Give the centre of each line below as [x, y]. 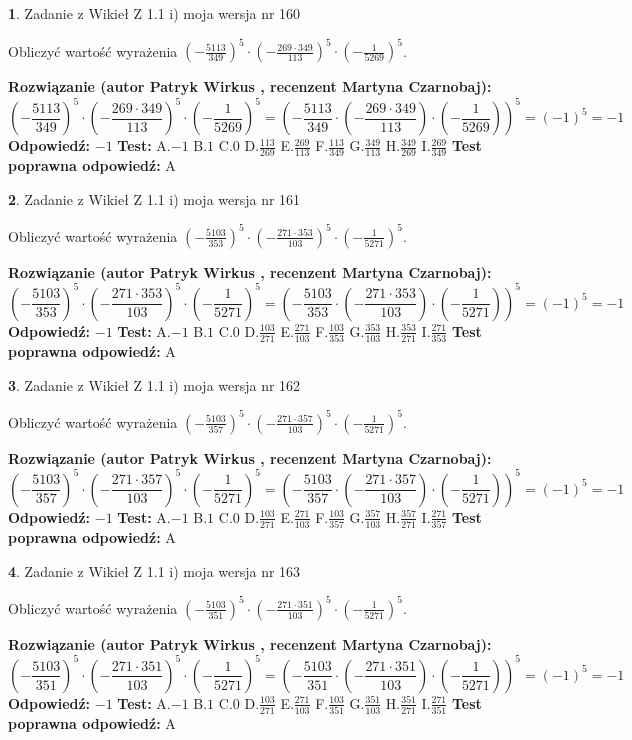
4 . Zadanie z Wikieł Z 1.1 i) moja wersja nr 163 [154, 570]
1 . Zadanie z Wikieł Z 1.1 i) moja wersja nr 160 [154, 13]
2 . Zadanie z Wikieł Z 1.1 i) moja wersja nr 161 [154, 198]
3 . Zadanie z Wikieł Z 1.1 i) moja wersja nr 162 [154, 384]
